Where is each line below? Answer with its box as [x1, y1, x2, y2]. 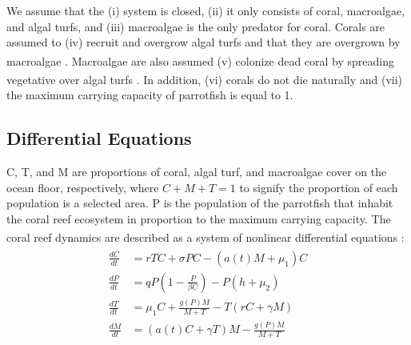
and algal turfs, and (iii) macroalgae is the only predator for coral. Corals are [6, 18, 385, 34]
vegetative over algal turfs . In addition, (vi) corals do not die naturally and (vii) [6, 70, 403, 87]
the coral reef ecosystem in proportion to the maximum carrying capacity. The [6, 210, 391, 227]
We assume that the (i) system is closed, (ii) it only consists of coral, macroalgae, [6, 2, 405, 18]
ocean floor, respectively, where [6, 179, 159, 195]
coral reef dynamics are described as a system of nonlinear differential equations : [6, 229, 405, 246]
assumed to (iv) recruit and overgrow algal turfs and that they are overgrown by [6, 34, 401, 50]
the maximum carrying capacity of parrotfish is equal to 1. [6, 86, 293, 103]
